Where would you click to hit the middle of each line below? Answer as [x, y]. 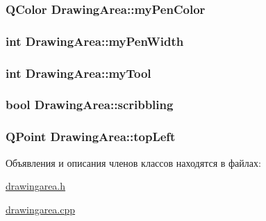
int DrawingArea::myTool [78, 73]
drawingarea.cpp [41, 209]
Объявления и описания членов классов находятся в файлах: [133, 162]
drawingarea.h [36, 186]
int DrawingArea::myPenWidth [95, 41]
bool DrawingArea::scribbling [90, 105]
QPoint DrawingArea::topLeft [91, 137]
